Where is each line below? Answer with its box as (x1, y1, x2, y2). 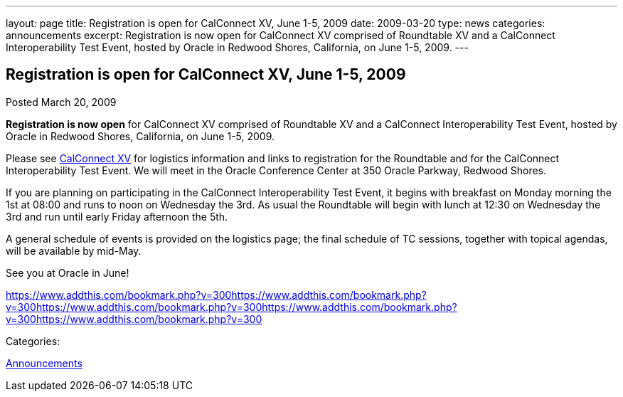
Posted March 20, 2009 (6, 95, 117, 108)
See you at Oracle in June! (6, 266, 129, 279)
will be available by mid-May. (6, 244, 142, 257)
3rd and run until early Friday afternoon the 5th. (6, 210, 228, 223)
